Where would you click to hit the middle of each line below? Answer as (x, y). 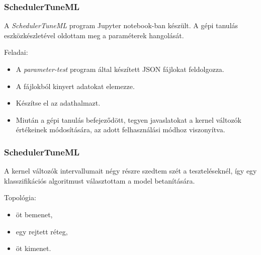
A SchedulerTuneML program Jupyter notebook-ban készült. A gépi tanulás (121, 25)
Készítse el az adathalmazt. (58, 103)
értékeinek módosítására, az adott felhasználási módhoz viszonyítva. (120, 130)
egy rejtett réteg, (42, 231)
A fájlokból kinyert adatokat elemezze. (75, 86)
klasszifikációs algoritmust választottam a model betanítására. (100, 180)
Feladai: (16, 52)
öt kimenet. (33, 248)
